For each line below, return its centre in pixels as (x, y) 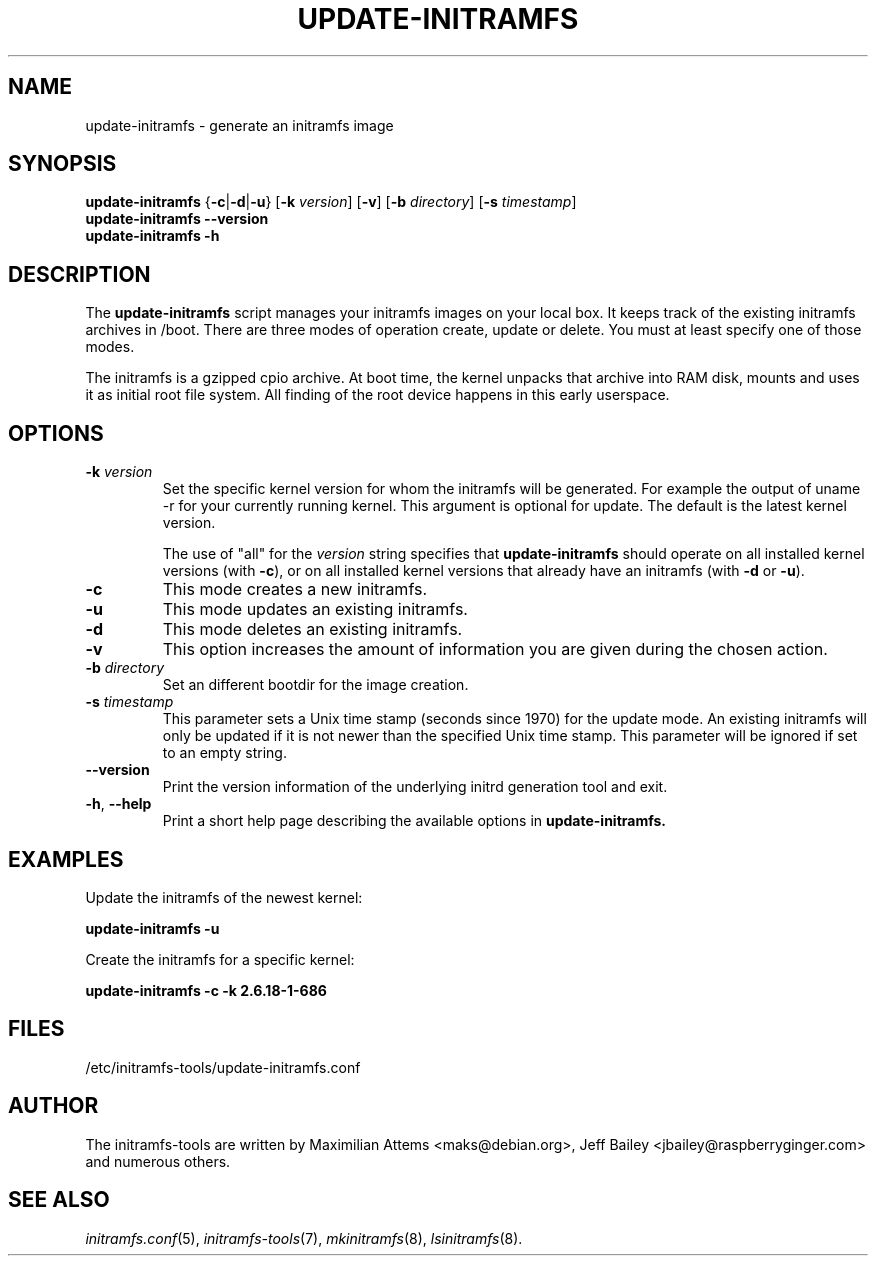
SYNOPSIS (62, 164)
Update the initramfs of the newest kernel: (224, 897)
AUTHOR (53, 1106)
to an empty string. (224, 753)
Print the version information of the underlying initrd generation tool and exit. (415, 787)
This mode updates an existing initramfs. (315, 609)
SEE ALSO (59, 1200)
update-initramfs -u (152, 928)
